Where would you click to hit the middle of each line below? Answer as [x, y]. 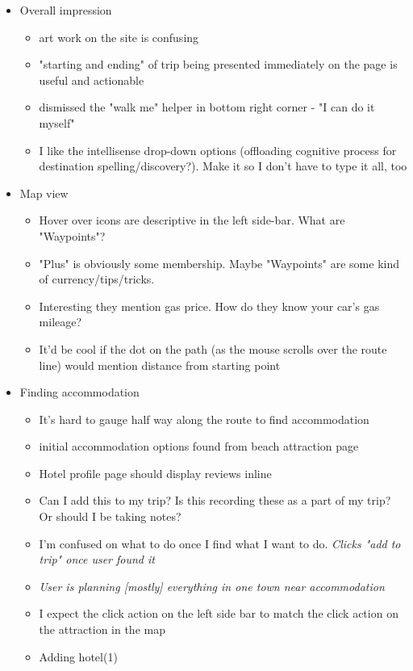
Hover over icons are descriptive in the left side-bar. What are [192, 220]
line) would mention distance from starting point [160, 365]
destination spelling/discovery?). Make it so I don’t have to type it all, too [223, 166]
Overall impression [66, 10]
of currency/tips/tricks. [97, 279]
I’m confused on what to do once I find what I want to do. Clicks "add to [220, 543]
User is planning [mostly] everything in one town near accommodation [212, 586]
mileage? [60, 322]
